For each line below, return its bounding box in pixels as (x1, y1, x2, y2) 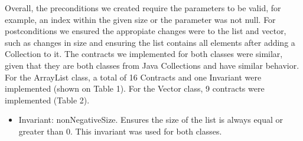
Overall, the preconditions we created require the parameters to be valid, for (5, 2, 281, 14)
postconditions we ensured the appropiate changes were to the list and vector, (5, 25, 286, 37)
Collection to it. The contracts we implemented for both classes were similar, (5, 48, 283, 60)
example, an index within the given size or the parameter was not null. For (5, 13, 276, 25)
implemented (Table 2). (5, 93, 90, 106)
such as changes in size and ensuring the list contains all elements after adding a (5, 36, 295, 48)
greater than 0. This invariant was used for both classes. (18, 125, 222, 137)
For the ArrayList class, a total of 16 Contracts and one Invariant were (5, 70, 262, 83)
